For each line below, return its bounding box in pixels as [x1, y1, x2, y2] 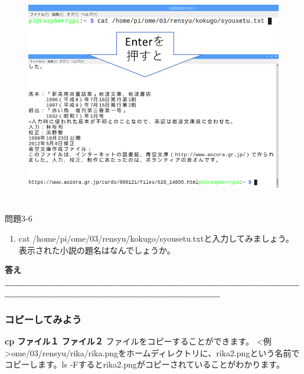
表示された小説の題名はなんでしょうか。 [18, 243, 175, 256]
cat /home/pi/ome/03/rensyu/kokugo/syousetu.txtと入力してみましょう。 [18, 232, 294, 244]
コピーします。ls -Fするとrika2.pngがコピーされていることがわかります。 [5, 358, 285, 370]
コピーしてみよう [5, 311, 82, 326]
